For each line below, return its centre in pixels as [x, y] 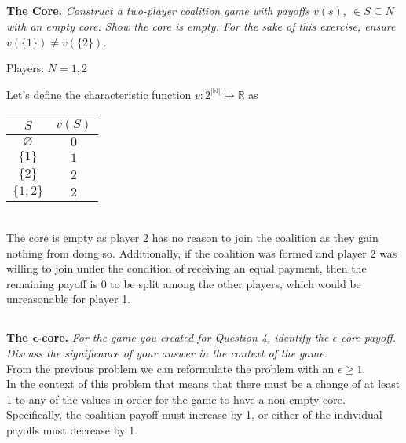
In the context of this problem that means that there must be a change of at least [203, 384]
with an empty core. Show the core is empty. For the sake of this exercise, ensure [201, 26]
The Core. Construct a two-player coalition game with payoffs [158, 11]
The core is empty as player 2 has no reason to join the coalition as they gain [192, 237]
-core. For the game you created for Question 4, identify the [183, 337]
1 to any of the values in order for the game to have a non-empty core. [176, 399]
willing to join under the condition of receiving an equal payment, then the [187, 268]
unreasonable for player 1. [69, 299]
